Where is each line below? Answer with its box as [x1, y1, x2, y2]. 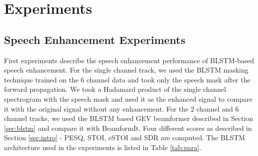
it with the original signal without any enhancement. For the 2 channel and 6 [4, 103, 239, 114]
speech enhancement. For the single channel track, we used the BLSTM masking [4, 65, 249, 75]
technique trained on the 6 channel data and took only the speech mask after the [4, 74, 251, 84]
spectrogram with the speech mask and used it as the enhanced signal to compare [4, 93, 253, 104]
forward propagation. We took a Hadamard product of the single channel [4, 84, 226, 94]
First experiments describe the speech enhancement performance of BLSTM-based [4, 55, 254, 65]
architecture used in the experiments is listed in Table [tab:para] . [4, 142, 201, 152]
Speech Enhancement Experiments [4, 32, 186, 47]
